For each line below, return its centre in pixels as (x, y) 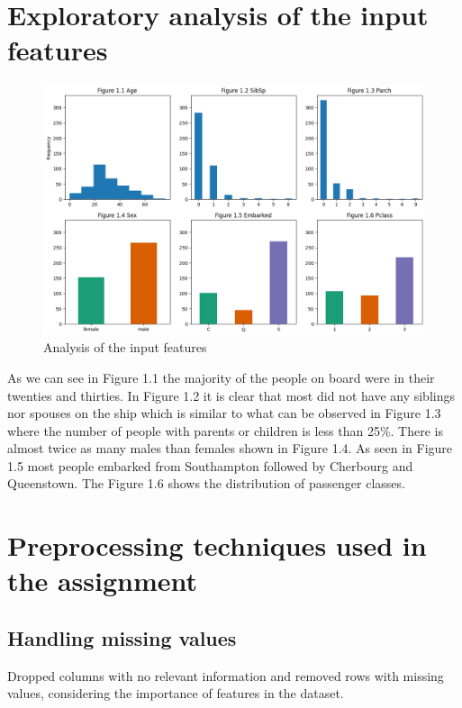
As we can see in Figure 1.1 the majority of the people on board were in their (221, 377)
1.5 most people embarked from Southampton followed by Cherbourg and (210, 465)
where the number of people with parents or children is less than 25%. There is (225, 430)
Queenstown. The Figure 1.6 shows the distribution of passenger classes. (206, 483)
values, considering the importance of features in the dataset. (176, 693)
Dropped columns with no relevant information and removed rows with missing (226, 675)
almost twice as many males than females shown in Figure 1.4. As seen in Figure (230, 448)
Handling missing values (122, 638)
